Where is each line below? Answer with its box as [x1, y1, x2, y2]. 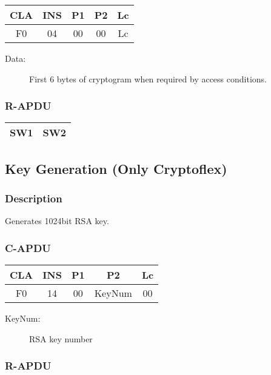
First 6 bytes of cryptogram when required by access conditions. [29, 72, 267, 85]
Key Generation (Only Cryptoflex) [5, 159, 227, 178]
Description [5, 191, 62, 206]
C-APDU [5, 240, 51, 255]
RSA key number [29, 332, 93, 345]
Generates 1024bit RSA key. [5, 214, 109, 227]
